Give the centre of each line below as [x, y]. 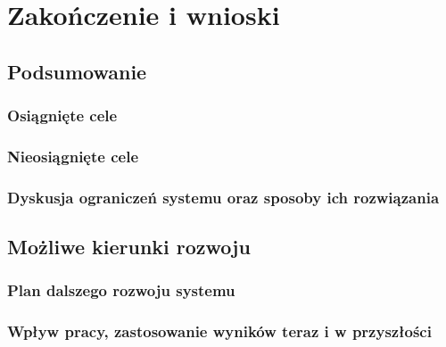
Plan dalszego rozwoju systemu [121, 290]
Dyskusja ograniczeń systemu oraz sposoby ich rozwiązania [223, 197]
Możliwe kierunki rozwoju [129, 247]
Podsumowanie [77, 71]
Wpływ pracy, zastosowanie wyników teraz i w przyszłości [219, 331]
